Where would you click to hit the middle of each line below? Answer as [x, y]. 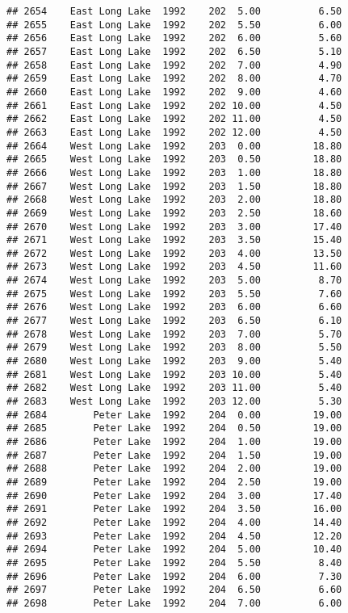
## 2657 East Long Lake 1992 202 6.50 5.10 [174, 51]
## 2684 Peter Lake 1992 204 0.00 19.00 [174, 415]
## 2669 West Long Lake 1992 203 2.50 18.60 [174, 213]
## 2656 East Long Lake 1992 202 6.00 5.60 [174, 38]
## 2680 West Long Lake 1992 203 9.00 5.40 [174, 361]
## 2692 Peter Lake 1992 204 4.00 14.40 [174, 522]
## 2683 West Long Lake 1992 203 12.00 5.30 [174, 402]
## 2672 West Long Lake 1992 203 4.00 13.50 [174, 253]
